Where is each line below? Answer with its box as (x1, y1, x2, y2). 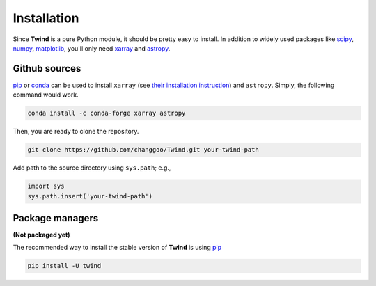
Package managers (13, 212, 99, 224)
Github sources (13, 63, 81, 74)
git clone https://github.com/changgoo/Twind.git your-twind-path (27, 146, 259, 154)
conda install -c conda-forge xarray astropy (27, 109, 186, 118)
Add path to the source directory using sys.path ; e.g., (13, 164, 171, 172)
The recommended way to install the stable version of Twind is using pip (13, 244, 222, 252)
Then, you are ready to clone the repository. (13, 127, 139, 136)
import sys (27, 182, 65, 191)
